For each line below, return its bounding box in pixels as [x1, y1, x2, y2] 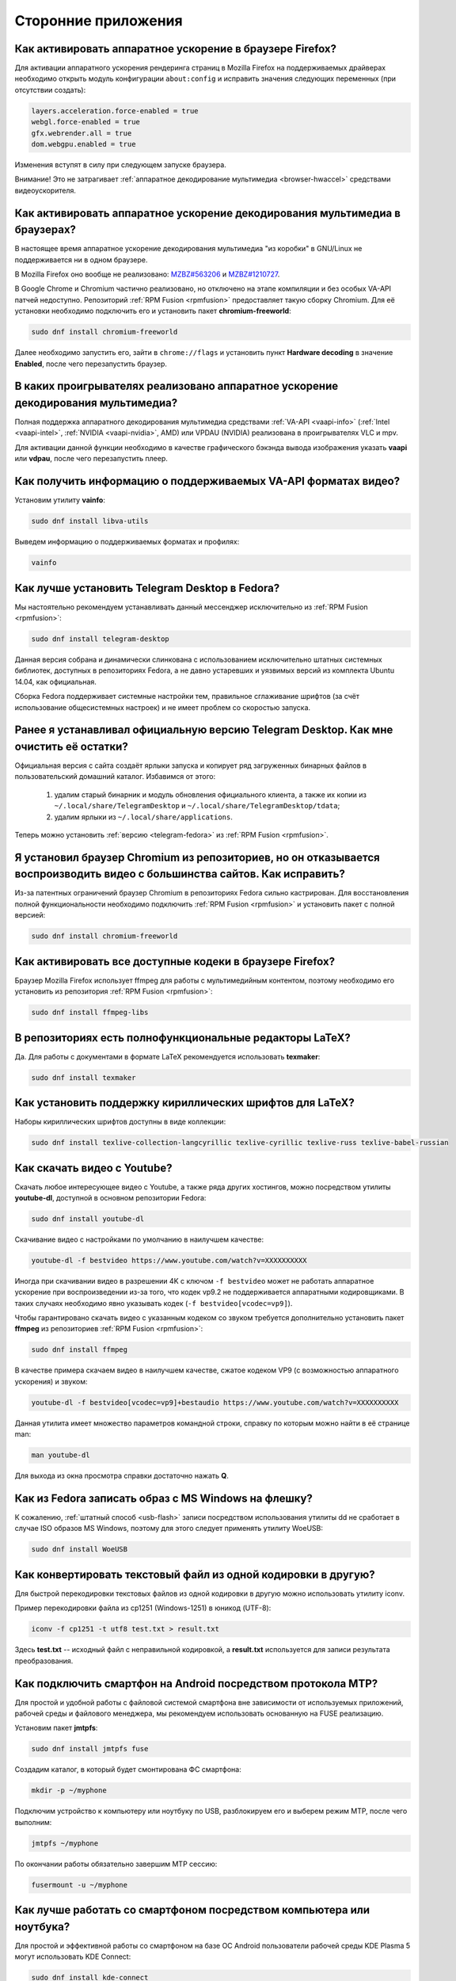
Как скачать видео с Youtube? [14, 1161, 173, 1174]
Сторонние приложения [14, 12, 183, 29]
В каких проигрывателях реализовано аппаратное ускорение [14, 380, 339, 393]
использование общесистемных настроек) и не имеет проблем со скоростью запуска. [14, 702, 311, 712]
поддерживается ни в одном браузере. [14, 254, 148, 265]
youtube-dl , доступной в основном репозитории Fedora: [14, 1193, 207, 1202]
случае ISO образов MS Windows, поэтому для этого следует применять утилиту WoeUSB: [14, 1524, 324, 1533]
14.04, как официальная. [14, 677, 97, 686]
